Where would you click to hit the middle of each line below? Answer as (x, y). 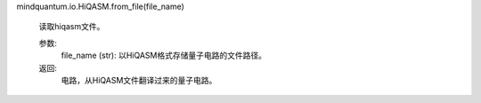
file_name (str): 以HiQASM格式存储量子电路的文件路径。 (164, 55)
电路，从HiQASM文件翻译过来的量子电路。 (139, 80)
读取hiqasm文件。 (72, 27)
